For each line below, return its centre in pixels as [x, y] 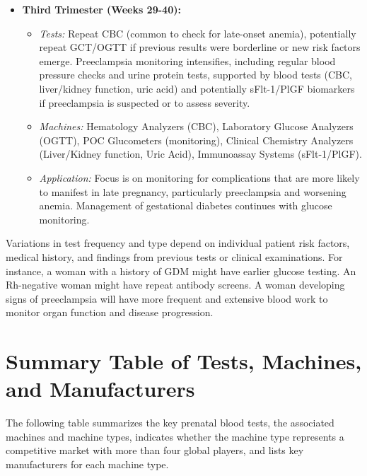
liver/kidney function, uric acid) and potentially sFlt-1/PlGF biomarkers [197, 88]
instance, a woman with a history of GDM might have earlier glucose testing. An [181, 271]
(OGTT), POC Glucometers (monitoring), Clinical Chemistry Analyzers [196, 140]
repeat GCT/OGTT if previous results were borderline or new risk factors [200, 47]
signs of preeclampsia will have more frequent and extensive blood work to [167, 298]
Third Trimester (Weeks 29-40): [101, 9]
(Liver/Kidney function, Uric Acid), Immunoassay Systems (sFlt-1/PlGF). [200, 154]
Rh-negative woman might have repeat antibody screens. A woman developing [175, 285]
